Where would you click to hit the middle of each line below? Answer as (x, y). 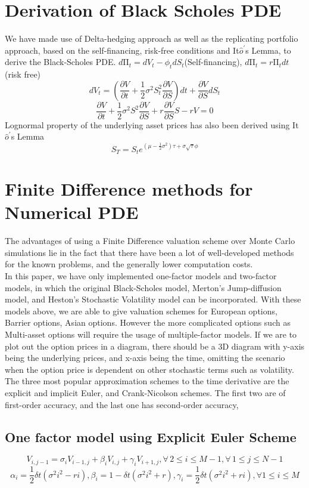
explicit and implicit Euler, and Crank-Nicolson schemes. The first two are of (145, 393)
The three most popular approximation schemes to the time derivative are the (147, 381)
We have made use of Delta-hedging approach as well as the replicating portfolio (152, 38)
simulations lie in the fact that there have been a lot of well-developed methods (149, 252)
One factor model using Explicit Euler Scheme (151, 436)
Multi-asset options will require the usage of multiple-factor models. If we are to (151, 334)
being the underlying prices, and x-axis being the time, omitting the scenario (145, 358)
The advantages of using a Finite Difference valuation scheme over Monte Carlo (150, 241)
